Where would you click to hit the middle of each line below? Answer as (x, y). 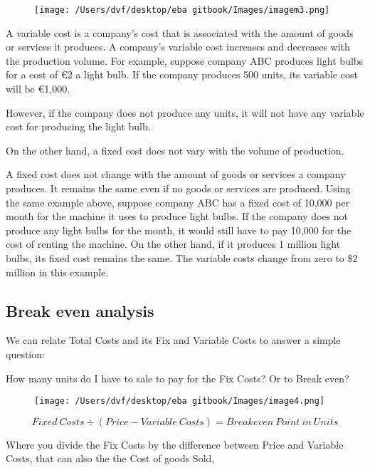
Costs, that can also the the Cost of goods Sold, (110, 458)
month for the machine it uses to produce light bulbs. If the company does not (177, 216)
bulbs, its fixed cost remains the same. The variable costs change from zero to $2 (182, 257)
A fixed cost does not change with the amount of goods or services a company (176, 174)
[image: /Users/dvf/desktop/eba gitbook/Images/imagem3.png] (182, 10)
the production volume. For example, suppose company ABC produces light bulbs (185, 60)
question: (25, 354)
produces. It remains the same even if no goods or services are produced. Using (178, 188)
